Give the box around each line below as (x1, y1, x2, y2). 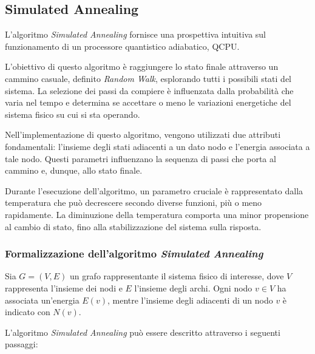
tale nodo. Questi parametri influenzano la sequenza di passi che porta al (5, 152, 276, 165)
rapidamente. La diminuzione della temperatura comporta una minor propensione (5, 208, 309, 220)
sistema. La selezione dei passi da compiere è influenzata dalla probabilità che (5, 84, 294, 97)
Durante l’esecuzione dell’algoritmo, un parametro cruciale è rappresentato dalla (5, 184, 303, 197)
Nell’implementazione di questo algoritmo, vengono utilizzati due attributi (5, 128, 281, 141)
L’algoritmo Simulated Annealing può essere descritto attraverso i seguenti (5, 325, 280, 338)
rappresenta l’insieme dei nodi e (5, 281, 123, 294)
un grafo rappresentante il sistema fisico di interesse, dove (69, 270, 284, 282)
